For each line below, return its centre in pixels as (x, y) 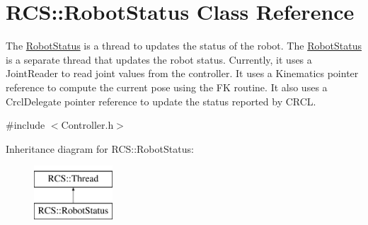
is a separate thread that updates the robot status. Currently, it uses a (159, 59)
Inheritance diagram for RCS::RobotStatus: (100, 148)
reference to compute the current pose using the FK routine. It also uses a (167, 87)
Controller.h (87, 125)
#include (25, 125)
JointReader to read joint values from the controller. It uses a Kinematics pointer (182, 73)
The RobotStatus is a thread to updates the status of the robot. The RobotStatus (184, 46)
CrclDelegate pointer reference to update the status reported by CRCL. (161, 101)
